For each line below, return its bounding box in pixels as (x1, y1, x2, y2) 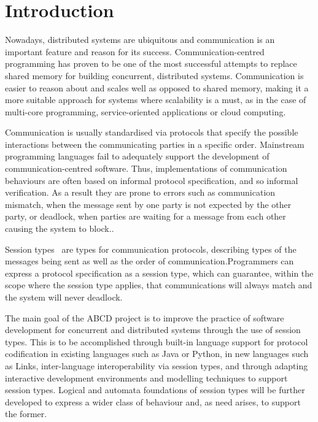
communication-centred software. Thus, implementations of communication (5, 162, 287, 175)
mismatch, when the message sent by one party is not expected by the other (5, 198, 292, 210)
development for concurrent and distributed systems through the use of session (5, 323, 301, 336)
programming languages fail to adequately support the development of (5, 150, 270, 163)
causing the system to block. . (5, 222, 114, 235)
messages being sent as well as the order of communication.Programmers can (5, 255, 294, 267)
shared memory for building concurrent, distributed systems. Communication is (5, 69, 304, 82)
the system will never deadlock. (5, 291, 123, 303)
